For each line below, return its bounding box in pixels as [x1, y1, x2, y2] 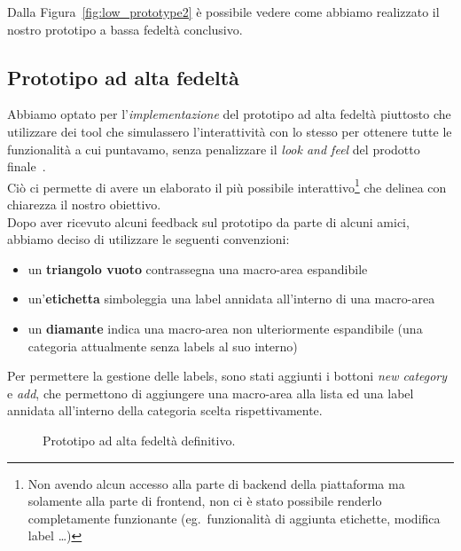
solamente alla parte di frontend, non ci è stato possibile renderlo [27, 492, 382, 510]
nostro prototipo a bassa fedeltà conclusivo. [7, 20, 243, 38]
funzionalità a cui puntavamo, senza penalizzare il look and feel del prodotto [7, 139, 420, 158]
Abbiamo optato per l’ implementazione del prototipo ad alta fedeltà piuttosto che [7, 105, 451, 123]
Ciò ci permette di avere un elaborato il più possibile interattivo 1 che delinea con [7, 175, 447, 196]
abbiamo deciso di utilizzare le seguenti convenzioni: [7, 230, 290, 248]
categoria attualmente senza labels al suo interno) [27, 336, 298, 355]
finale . [7, 157, 46, 176]
